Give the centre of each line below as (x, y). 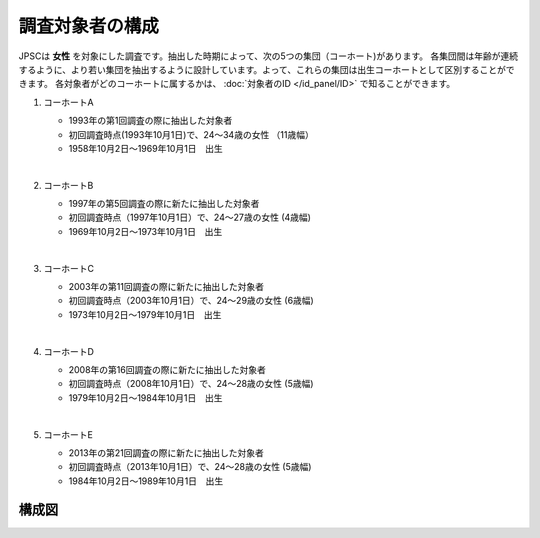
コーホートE (68, 434)
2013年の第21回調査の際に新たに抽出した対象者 (166, 452)
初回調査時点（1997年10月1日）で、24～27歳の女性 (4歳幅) (190, 217)
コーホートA (68, 102)
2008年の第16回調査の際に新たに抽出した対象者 (167, 369)
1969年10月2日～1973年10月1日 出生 (145, 231)
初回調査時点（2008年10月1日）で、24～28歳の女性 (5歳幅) (191, 384)
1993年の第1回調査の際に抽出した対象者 (150, 121)
